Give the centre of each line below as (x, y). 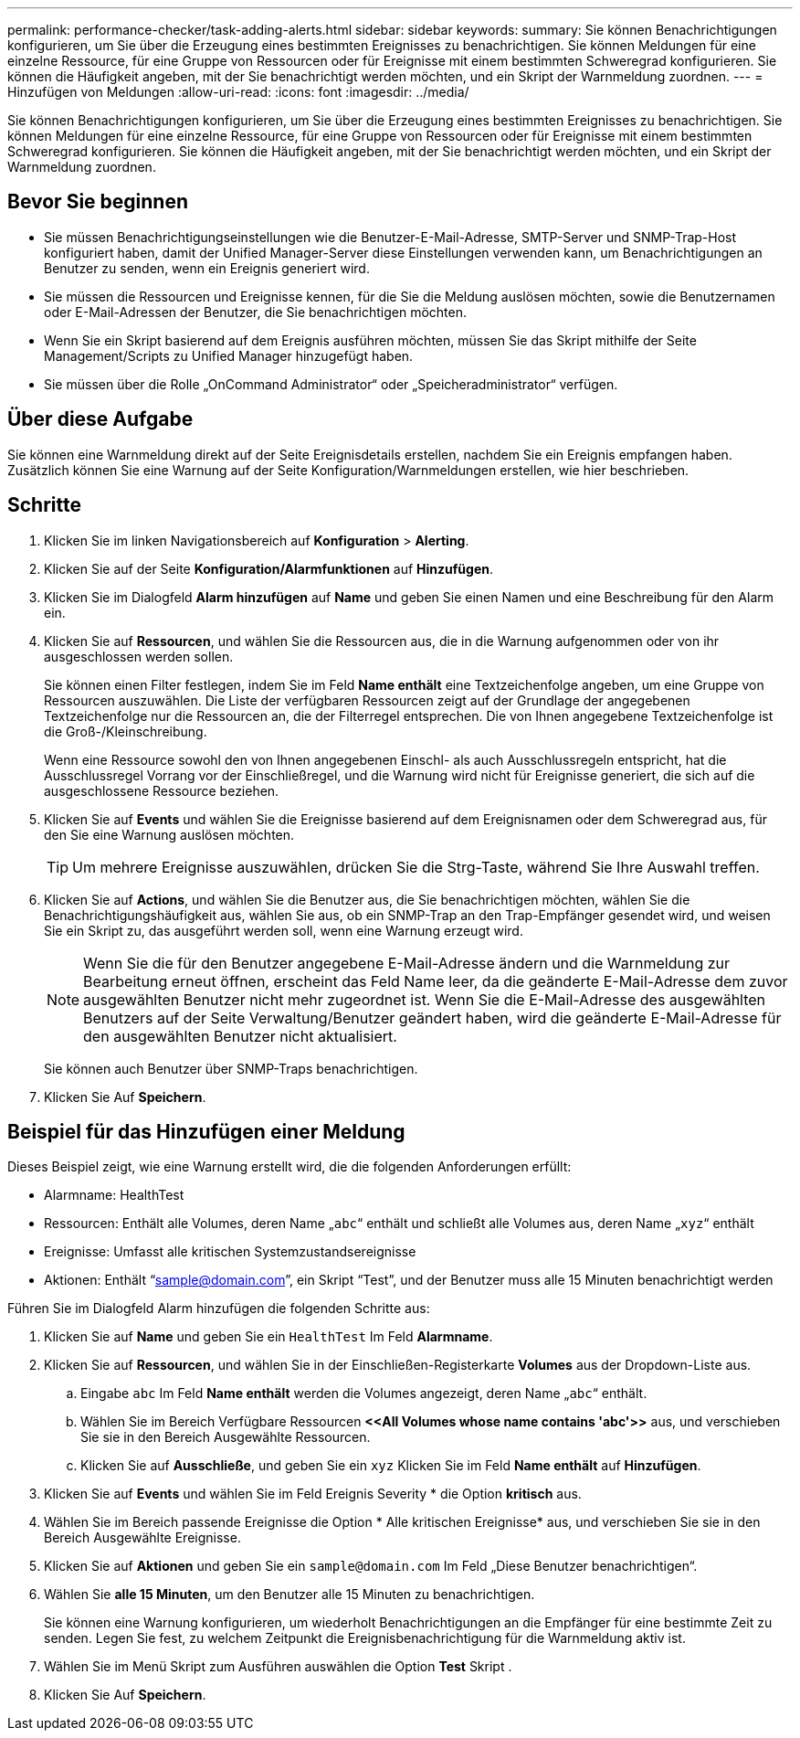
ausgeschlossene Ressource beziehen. (162, 790)
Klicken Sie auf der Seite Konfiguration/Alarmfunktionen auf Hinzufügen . (269, 568)
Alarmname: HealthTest (114, 1195)
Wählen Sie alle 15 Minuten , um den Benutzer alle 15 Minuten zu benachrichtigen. (289, 1595)
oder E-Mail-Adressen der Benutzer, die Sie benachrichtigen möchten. (256, 312)
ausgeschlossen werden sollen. (139, 656)
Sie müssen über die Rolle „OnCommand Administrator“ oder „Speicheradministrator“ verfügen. (331, 384)
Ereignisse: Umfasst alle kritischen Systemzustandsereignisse (230, 1252)
